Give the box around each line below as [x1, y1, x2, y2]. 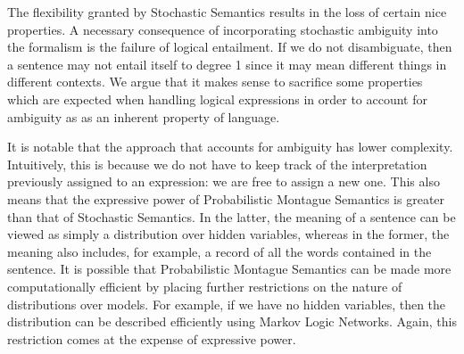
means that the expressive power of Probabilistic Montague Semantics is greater [7, 189, 445, 208]
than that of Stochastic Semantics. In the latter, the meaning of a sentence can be [7, 207, 456, 226]
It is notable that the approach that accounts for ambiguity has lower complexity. [7, 137, 453, 156]
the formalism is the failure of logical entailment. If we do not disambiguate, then [7, 37, 452, 56]
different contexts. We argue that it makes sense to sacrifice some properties [7, 72, 423, 91]
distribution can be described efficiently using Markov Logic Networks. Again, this [7, 312, 457, 331]
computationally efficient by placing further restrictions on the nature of [7, 276, 402, 295]
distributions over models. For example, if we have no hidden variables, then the [7, 294, 446, 313]
